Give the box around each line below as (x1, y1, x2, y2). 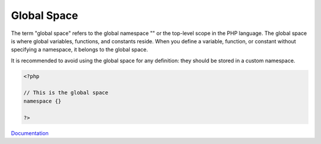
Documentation (11, 129, 49, 136)
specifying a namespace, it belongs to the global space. (11, 46, 148, 53)
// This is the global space (23, 89, 109, 96)
